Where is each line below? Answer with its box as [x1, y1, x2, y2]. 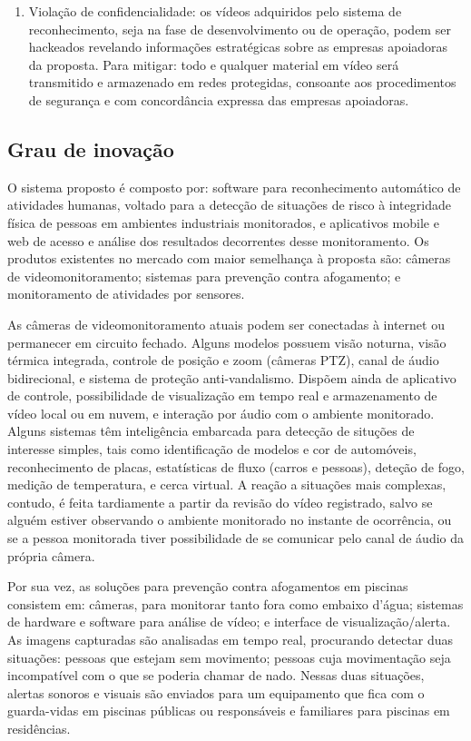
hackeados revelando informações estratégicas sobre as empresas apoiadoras [28, 37, 448, 56]
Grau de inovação [7, 134, 174, 163]
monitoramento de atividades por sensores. [7, 284, 245, 303]
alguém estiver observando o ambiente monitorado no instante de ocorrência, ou [7, 510, 452, 529]
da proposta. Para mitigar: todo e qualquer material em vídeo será [28, 54, 399, 74]
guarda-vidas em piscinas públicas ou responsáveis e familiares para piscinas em [7, 701, 450, 720]
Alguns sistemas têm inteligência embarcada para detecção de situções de [7, 421, 415, 440]
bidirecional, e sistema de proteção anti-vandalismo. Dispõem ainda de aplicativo [7, 368, 456, 387]
